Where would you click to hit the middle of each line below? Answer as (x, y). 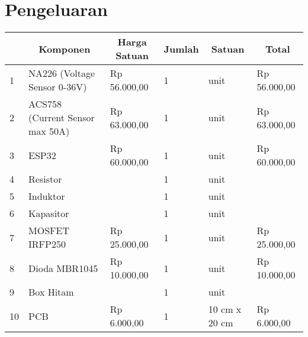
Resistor (45, 179)
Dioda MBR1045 (63, 268)
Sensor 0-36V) (58, 87)
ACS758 (45, 104)
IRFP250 (47, 244)
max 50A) (49, 131)
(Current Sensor (62, 118)
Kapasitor (49, 213)
